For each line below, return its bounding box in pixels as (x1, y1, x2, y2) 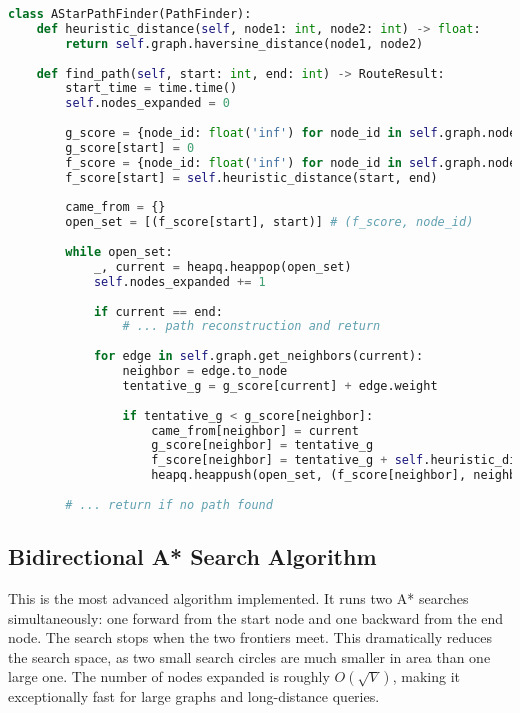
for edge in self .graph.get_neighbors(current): (93, 349, 424, 364)
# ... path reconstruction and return (122, 319, 381, 334)
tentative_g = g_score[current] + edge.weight (122, 378, 438, 393)
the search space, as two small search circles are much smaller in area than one (8, 646, 491, 667)
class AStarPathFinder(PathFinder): (8, 7, 252, 21)
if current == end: (93, 304, 223, 319)
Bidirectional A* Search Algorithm (8, 541, 377, 572)
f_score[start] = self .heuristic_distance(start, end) (65, 170, 438, 185)
